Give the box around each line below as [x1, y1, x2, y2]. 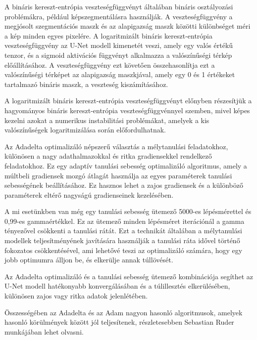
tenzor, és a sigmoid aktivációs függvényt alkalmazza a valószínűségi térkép [4, 49, 232, 60]
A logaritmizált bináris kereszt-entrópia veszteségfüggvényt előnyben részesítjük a [4, 95, 252, 106]
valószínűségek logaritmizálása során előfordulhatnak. [4, 125, 166, 135]
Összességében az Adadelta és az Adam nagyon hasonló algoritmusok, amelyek [4, 307, 243, 317]
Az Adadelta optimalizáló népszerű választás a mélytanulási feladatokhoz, [4, 141, 228, 151]
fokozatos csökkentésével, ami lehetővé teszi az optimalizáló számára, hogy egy [4, 245, 243, 255]
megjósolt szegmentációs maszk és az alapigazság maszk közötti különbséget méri [4, 21, 251, 31]
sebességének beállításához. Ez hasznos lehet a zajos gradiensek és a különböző [4, 180, 243, 190]
